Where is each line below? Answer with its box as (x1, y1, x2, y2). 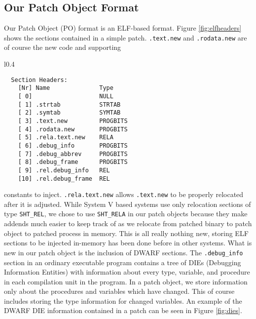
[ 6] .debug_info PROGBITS (18, 142, 128, 149)
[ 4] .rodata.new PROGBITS (18, 125, 128, 133)
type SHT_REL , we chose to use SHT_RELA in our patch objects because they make (4, 208, 248, 219)
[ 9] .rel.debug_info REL (18, 166, 110, 174)
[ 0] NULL (18, 92, 113, 100)
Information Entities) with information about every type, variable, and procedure (4, 267, 250, 277)
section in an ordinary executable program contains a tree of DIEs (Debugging (4, 257, 241, 267)
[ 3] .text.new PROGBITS (18, 117, 128, 124)
